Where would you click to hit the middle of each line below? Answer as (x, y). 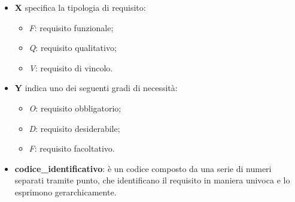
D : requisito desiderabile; (74, 128)
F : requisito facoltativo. (72, 148)
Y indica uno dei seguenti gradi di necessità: (96, 88)
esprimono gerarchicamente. (66, 192)
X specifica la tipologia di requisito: (80, 7)
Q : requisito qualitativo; (73, 48)
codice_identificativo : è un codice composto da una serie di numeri (143, 168)
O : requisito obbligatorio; (75, 108)
